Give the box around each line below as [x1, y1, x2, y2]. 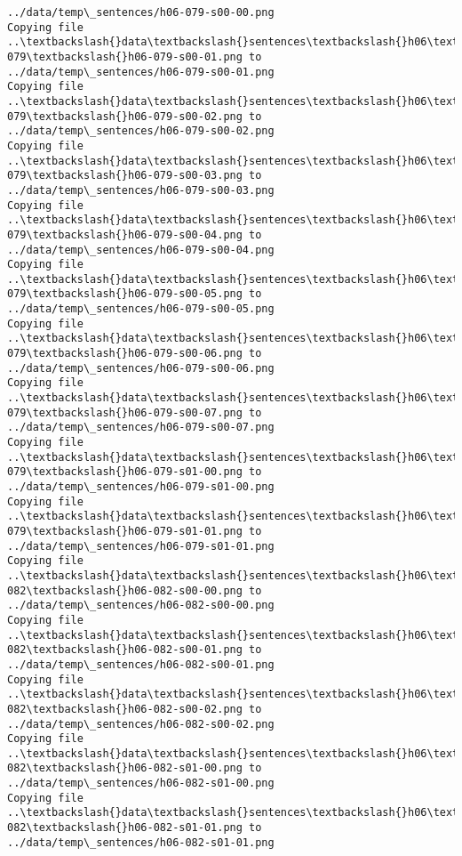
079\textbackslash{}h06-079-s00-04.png [7, 228, 243, 241]
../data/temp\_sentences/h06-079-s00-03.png [7, 183, 275, 197]
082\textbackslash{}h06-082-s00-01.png [7, 643, 243, 657]
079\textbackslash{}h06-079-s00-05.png [7, 287, 243, 301]
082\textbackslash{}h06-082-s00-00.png [7, 584, 243, 597]
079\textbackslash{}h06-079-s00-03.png [7, 169, 243, 182]
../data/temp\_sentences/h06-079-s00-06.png [7, 361, 275, 375]
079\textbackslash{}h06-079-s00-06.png [7, 347, 243, 360]
